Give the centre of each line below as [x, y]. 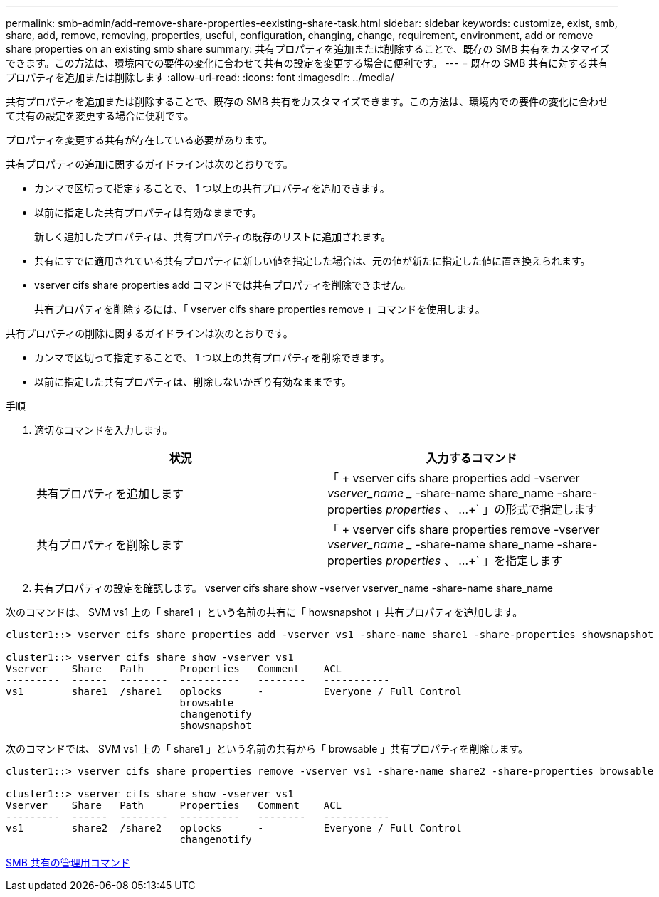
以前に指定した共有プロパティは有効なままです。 [148, 212]
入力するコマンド [471, 458]
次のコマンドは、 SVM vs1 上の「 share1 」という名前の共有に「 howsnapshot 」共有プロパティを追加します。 [264, 612]
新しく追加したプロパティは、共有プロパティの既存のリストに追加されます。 [212, 237]
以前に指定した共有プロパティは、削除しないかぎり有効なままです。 [193, 382]
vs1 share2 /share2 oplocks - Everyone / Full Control [234, 828]
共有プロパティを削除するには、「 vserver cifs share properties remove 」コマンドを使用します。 [260, 309]
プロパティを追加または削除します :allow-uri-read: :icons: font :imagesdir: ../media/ [200, 77]
